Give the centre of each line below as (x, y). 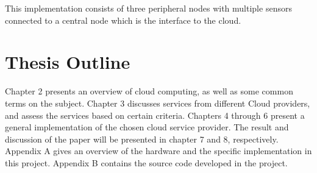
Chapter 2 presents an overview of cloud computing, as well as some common (149, 91)
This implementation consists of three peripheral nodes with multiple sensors (148, 8)
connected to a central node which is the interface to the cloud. (123, 20)
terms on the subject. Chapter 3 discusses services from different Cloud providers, (158, 103)
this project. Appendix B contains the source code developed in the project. (146, 162)
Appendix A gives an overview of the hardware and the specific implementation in (158, 151)
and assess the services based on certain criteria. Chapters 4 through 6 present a (155, 115)
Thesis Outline (68, 62)
